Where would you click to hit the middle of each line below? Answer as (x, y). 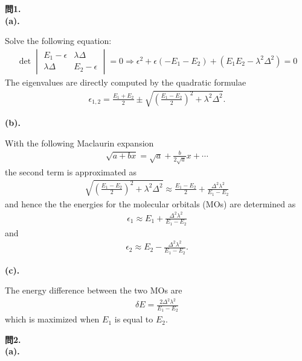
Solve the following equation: (58, 41)
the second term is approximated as (71, 171)
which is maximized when (52, 319)
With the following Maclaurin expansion (79, 143)
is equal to (134, 319)
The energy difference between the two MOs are (94, 290)
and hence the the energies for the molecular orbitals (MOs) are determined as (150, 203)
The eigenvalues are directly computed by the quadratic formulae (126, 82)
